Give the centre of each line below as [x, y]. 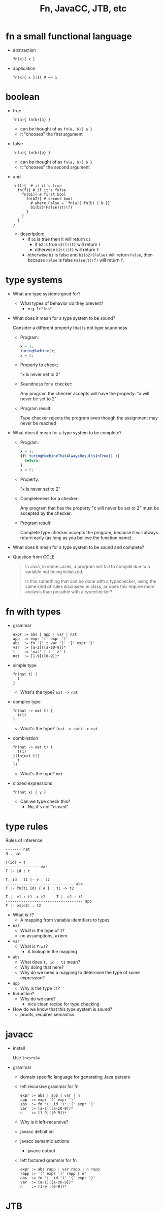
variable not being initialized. [54, 572]
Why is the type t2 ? [40, 988]
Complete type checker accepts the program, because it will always [89, 532]
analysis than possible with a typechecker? [69, 591]
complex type [27, 702]
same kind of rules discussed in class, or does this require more [90, 586]
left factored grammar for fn [48, 1160]
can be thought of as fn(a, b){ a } [56, 128]
